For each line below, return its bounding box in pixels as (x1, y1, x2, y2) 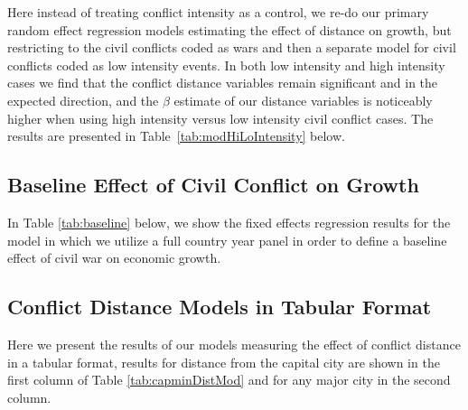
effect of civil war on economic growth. (7, 248, 221, 267)
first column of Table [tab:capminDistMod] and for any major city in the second (7, 370, 451, 389)
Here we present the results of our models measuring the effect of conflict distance (7, 334, 461, 353)
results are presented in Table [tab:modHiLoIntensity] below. (7, 126, 345, 145)
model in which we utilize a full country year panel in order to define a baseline (7, 230, 447, 249)
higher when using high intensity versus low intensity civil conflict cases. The (7, 108, 434, 127)
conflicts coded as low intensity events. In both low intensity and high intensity (7, 55, 445, 74)
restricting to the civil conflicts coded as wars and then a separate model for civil (7, 38, 456, 57)
